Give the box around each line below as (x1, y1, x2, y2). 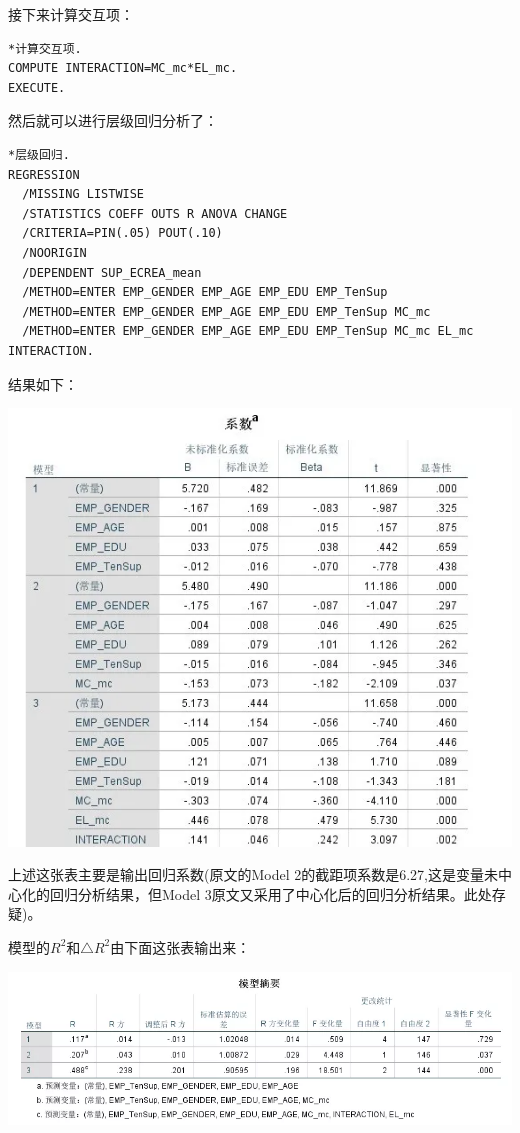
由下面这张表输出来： (110, 936, 251, 957)
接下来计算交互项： (8, 4, 134, 24)
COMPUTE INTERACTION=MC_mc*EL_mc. (8, 61, 238, 76)
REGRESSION (8, 167, 80, 182)
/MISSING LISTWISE (22, 187, 145, 202)
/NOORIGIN (22, 245, 87, 260)
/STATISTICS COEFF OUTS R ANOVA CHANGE (22, 206, 288, 221)
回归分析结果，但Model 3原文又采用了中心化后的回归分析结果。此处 (49, 883, 492, 904)
